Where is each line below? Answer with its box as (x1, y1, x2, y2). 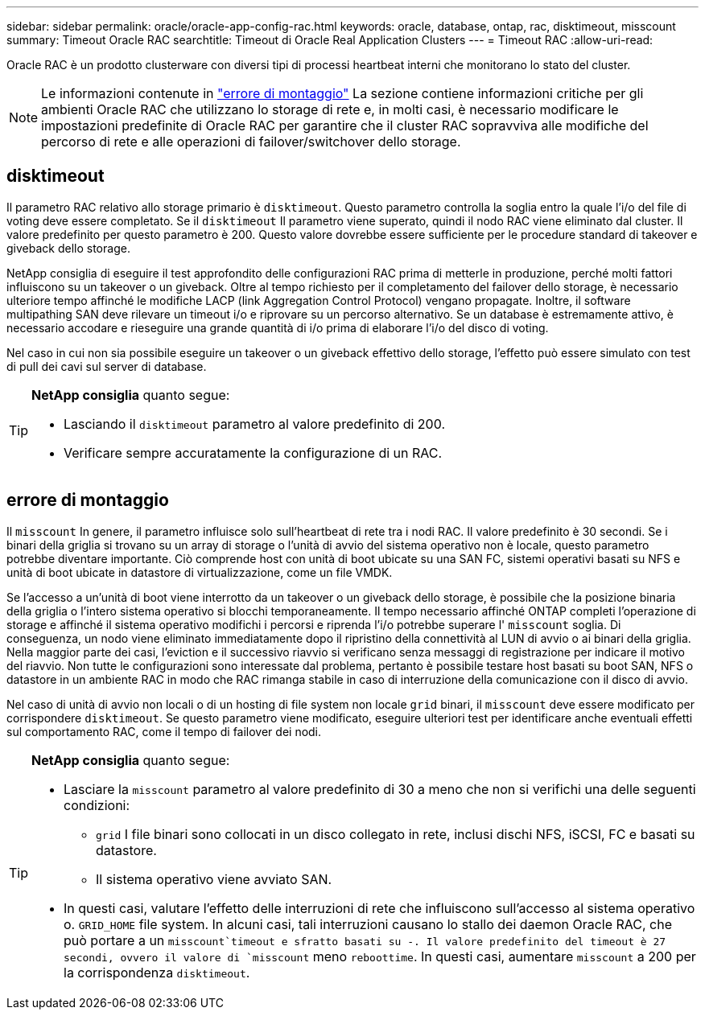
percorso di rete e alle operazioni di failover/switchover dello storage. (41, 134, 461, 150)
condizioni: (64, 796, 130, 813)
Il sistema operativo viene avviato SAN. (96, 870, 332, 887)
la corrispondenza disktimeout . (64, 964, 250, 981)
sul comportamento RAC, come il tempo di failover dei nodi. (6, 724, 322, 738)
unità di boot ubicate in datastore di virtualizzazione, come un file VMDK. (6, 565, 393, 579)
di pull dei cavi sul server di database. (6, 359, 207, 373)
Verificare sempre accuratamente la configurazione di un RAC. (64, 444, 443, 461)
